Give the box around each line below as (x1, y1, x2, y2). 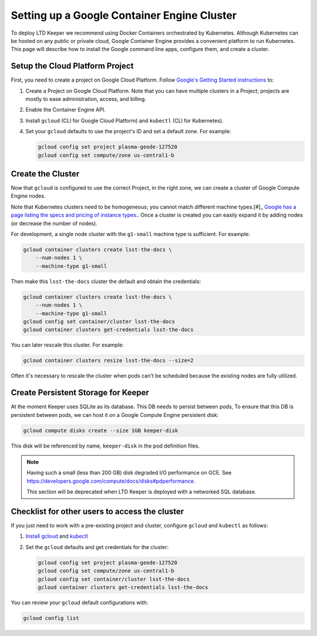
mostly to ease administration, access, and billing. (25, 96, 147, 103)
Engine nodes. (11, 193, 46, 200)
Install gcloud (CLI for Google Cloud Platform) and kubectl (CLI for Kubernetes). (25, 117, 224, 124)
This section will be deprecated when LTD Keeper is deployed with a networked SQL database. (26, 488, 257, 496)
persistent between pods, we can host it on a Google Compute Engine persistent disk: (11, 411, 219, 418)
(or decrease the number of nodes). (11, 220, 98, 227)
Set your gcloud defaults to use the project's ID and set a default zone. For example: (25, 128, 231, 135)
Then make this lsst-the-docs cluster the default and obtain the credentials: (11, 278, 201, 285)
